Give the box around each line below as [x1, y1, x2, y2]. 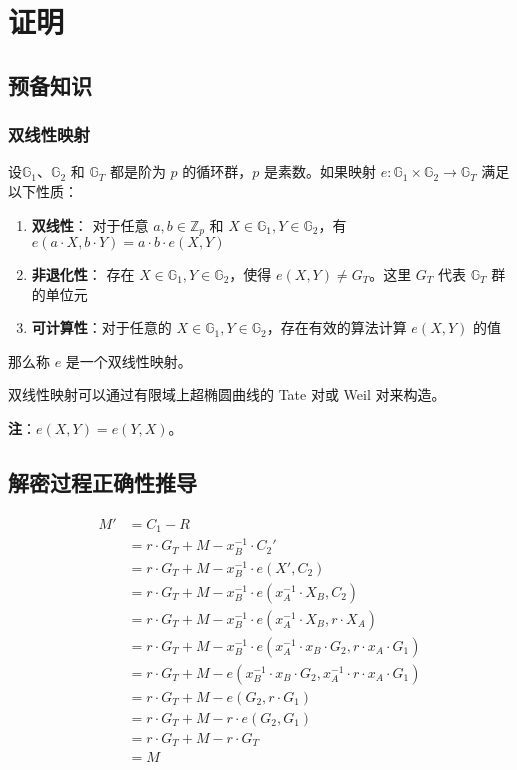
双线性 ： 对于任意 [31, 214, 149, 235]
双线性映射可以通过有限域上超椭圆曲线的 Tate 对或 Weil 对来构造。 [8, 384, 446, 405]
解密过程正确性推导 [8, 466, 197, 497]
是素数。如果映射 [264, 161, 377, 182]
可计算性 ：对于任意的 [31, 317, 172, 338]
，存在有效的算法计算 [266, 317, 407, 338]
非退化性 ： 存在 [31, 264, 135, 285]
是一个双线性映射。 [65, 350, 192, 371]
